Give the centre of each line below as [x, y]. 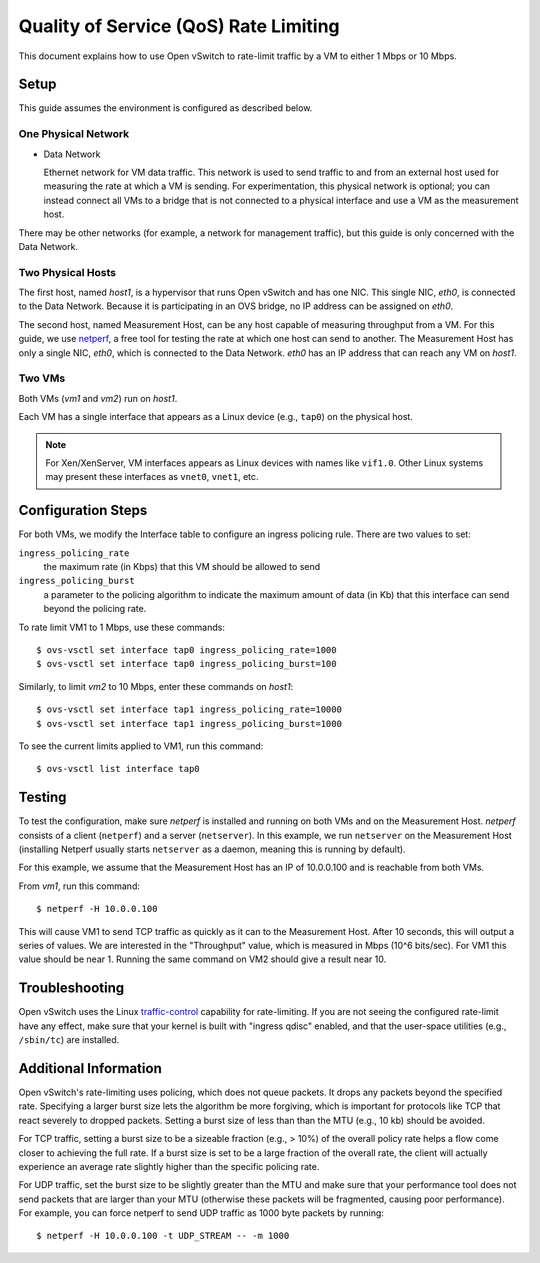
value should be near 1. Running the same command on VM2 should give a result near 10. [202, 959]
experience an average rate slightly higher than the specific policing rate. [169, 1166]
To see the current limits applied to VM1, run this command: [141, 746]
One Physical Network [74, 134]
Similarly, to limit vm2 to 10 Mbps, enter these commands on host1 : [156, 686]
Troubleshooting [71, 988]
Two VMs [42, 378]
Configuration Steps [83, 510]
